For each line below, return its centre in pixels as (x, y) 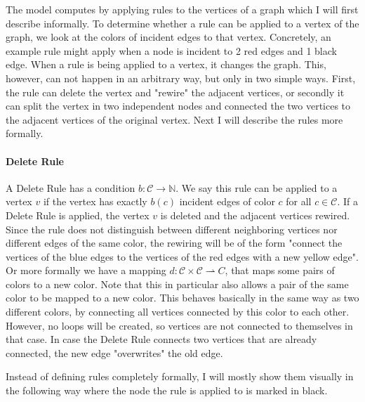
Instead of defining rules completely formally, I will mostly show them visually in (180, 376)
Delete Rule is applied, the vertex (78, 215)
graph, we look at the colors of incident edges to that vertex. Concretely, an (168, 37)
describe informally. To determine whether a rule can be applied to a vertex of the (182, 23)
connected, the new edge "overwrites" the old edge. (114, 352)
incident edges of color (227, 201)
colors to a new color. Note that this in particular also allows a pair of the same (177, 284)
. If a (348, 201)
